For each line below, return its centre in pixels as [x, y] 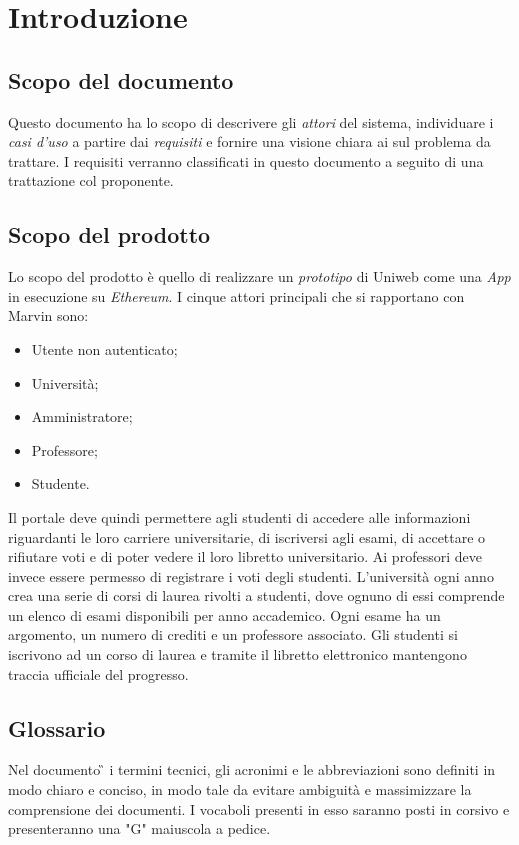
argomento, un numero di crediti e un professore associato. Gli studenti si [233, 634]
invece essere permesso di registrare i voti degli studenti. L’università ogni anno [251, 575]
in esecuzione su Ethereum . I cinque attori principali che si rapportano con [236, 295]
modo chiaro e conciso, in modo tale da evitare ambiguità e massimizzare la [240, 789]
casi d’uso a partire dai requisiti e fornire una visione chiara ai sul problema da [249, 141]
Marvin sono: [48, 315]
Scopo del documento [121, 79]
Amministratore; [82, 416]
